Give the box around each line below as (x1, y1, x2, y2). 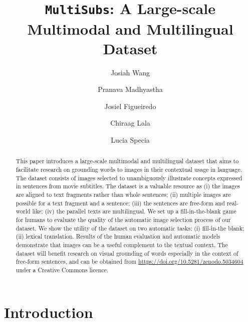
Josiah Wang (110, 67, 150, 77)
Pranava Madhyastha (98, 84, 163, 94)
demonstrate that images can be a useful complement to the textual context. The (16, 240, 228, 249)
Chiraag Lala (110, 118, 150, 128)
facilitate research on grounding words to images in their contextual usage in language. (16, 165, 242, 174)
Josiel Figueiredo (104, 100, 156, 111)
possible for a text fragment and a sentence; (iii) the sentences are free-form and (16, 198, 225, 207)
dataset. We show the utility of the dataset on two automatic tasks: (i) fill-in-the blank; (16, 224, 244, 232)
